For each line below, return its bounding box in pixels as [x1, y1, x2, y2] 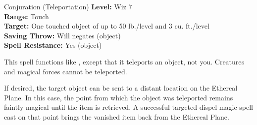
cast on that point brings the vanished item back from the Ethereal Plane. [4, 111, 229, 122]
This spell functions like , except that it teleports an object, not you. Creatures [4, 56, 245, 66]
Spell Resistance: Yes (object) [4, 40, 102, 50]
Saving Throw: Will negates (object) [4, 30, 121, 40]
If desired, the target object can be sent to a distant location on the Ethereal [4, 83, 238, 93]
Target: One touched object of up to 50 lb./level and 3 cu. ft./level [4, 21, 209, 31]
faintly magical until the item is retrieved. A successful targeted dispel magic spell [4, 102, 253, 112]
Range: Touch [4, 11, 49, 21]
